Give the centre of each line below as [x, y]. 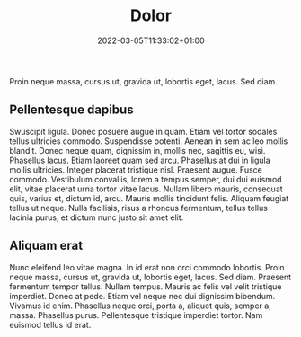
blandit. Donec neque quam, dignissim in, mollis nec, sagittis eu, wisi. [137, 150]
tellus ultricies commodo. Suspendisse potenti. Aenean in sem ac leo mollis [149, 141]
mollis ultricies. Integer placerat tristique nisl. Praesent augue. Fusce [136, 169]
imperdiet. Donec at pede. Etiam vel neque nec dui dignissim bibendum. [142, 296]
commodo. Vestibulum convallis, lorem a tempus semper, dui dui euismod [146, 179]
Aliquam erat [46, 246]
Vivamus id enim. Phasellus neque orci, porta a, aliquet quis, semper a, [140, 306]
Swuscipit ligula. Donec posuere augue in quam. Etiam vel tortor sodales [143, 131]
